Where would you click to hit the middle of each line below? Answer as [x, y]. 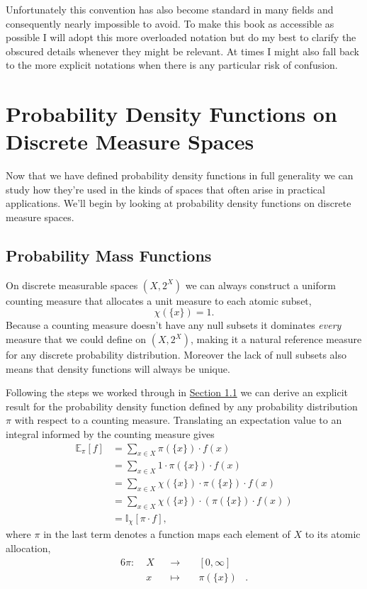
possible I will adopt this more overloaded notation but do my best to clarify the [181, 37]
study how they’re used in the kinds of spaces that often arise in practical [165, 189]
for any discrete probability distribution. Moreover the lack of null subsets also [176, 355]
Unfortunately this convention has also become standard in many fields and [170, 9]
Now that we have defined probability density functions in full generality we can [180, 175]
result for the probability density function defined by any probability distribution [182, 406]
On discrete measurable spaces [72, 285]
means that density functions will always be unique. [118, 368]
